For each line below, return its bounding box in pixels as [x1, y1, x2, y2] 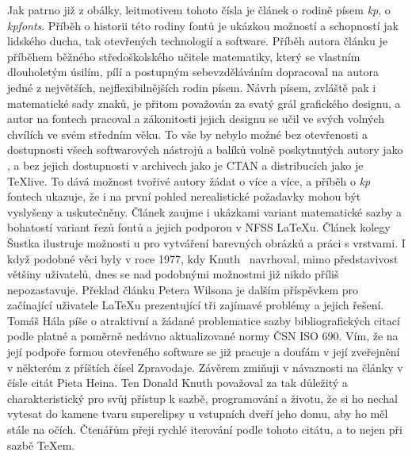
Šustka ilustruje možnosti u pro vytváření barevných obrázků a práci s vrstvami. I [7, 234, 406, 251]
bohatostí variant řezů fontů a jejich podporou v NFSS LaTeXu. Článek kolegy [7, 219, 391, 236]
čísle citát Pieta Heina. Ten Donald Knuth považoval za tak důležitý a [7, 374, 348, 391]
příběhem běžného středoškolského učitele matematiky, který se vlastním [7, 48, 360, 64]
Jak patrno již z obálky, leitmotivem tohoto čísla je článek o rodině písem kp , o [7, 2, 391, 17]
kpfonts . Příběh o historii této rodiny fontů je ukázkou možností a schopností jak [7, 17, 399, 33]
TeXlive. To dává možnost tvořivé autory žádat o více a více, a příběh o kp [7, 172, 371, 189]
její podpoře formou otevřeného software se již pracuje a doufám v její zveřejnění [7, 343, 400, 360]
